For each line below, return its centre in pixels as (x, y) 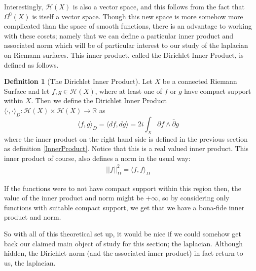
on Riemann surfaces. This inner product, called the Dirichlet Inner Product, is (124, 55)
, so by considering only (194, 198)
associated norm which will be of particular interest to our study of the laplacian (126, 45)
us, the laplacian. (30, 262)
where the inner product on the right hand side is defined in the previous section (126, 138)
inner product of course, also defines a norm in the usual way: (97, 158)
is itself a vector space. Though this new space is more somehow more (138, 16)
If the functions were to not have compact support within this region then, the (123, 188)
